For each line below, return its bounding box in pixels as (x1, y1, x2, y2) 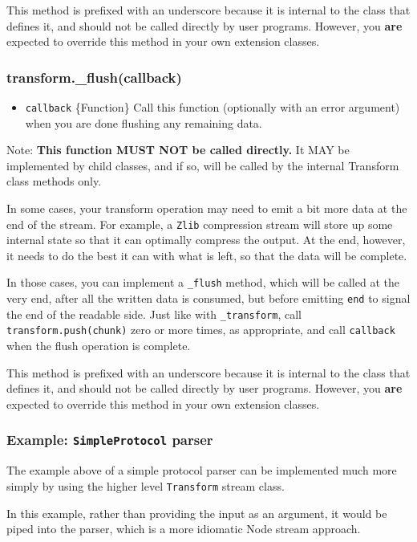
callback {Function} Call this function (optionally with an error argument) (25, 99, 400, 115)
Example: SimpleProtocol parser (6, 430, 213, 450)
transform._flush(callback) (6, 67, 182, 87)
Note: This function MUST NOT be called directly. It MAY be (6, 141, 350, 158)
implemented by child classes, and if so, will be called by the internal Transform (6, 157, 399, 173)
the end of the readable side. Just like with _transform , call (6, 305, 302, 322)
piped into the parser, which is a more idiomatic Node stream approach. (6, 520, 361, 537)
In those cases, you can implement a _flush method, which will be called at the (6, 274, 399, 291)
